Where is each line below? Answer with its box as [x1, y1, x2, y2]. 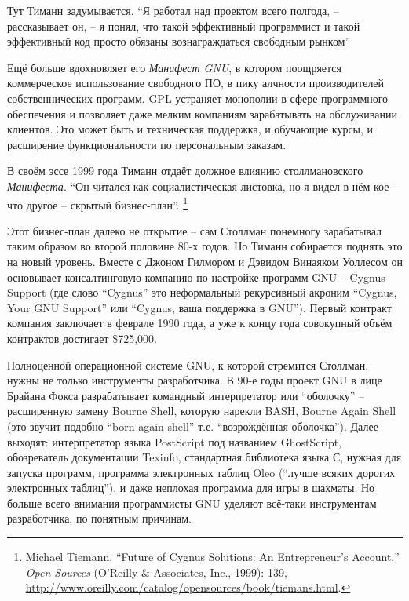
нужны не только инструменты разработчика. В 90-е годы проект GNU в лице [7, 372, 382, 388]
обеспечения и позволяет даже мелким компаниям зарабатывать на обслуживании [7, 105, 397, 122]
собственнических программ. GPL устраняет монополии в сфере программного [7, 89, 389, 106]
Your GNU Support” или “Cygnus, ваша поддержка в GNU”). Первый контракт [7, 299, 392, 315]
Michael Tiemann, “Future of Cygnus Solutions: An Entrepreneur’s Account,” [25, 548, 400, 565]
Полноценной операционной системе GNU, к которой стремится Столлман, [7, 356, 369, 373]
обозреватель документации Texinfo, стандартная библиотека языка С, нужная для [7, 449, 402, 465]
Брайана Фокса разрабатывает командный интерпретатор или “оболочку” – [7, 387, 365, 403]
